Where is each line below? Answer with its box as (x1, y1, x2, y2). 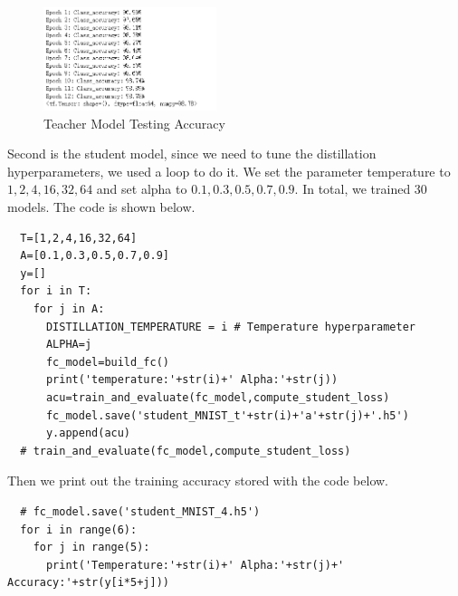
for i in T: (20, 284, 92, 298)
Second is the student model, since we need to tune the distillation (7, 144, 377, 163)
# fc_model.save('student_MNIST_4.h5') (20, 505, 261, 518)
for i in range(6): (20, 523, 138, 536)
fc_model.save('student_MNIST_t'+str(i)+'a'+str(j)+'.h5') (45, 409, 409, 422)
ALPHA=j (45, 338, 92, 351)
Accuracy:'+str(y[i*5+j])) (7, 576, 169, 590)
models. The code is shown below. (7, 197, 196, 216)
